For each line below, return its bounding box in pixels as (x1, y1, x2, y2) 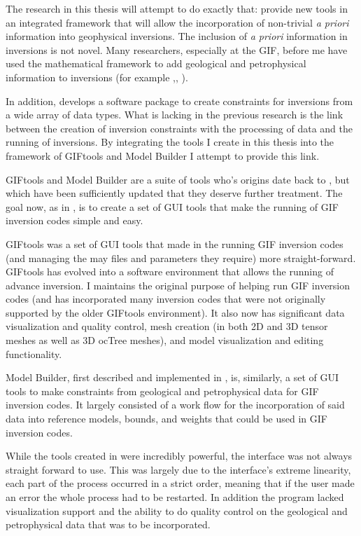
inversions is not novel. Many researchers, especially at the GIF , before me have (6, 42, 348, 57)
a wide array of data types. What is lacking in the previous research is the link (6, 107, 344, 122)
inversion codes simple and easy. (6, 213, 143, 228)
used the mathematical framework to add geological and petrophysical (6, 56, 306, 71)
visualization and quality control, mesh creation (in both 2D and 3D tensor (6, 319, 328, 334)
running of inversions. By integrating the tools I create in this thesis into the (6, 135, 334, 149)
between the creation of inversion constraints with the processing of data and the (6, 121, 353, 135)
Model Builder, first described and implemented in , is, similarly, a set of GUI (6, 370, 339, 385)
